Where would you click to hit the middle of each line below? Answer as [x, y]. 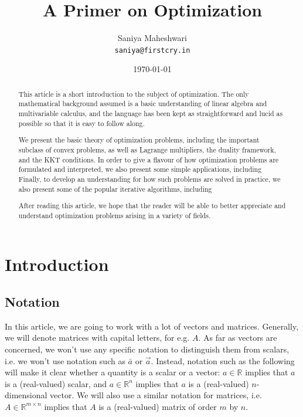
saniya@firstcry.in [152, 50]
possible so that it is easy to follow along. [81, 123]
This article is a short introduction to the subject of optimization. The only [134, 94]
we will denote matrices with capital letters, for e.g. [97, 338]
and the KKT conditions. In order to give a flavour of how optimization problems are [149, 159]
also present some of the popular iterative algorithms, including [115, 189]
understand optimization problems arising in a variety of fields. [115, 215]
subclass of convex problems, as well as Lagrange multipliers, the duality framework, [147, 149]
